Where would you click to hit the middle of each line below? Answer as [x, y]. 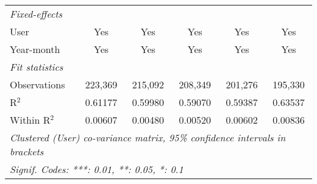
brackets [27, 151]
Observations [37, 84]
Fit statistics [37, 67]
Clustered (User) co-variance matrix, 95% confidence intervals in [148, 137]
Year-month [35, 49]
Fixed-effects [36, 14]
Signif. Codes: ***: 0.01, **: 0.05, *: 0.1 [97, 169]
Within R [30, 120]
